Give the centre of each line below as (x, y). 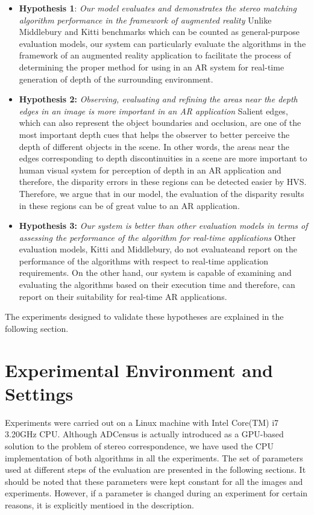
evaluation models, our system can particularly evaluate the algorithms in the (162, 43)
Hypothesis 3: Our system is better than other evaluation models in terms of (163, 226)
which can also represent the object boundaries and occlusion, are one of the (160, 123)
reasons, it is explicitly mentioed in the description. (99, 504)
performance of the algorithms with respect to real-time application (144, 261)
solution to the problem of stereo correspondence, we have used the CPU (139, 445)
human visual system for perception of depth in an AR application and (150, 170)
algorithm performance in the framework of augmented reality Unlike (145, 20)
